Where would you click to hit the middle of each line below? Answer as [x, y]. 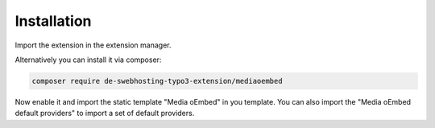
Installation [53, 21]
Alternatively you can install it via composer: [88, 60]
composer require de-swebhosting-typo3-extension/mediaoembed [157, 81]
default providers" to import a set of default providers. [105, 114]
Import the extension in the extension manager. [93, 45]
